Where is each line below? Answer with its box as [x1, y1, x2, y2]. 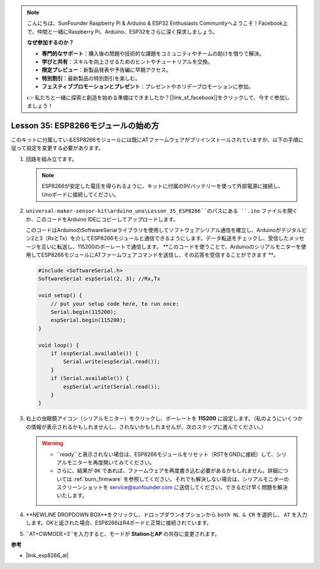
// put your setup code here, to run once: [50, 300, 179, 307]
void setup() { [38, 292, 82, 299]
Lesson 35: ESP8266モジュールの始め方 [11, 120, 159, 130]
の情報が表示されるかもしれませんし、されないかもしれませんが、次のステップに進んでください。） [25, 423, 267, 430]
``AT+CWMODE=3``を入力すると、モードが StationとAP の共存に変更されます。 [25, 530, 220, 537]
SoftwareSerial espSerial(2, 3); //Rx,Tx [38, 275, 161, 282]
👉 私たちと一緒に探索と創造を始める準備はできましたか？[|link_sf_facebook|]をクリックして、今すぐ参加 [27, 94, 285, 101]
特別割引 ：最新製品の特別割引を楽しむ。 [41, 75, 140, 82]
